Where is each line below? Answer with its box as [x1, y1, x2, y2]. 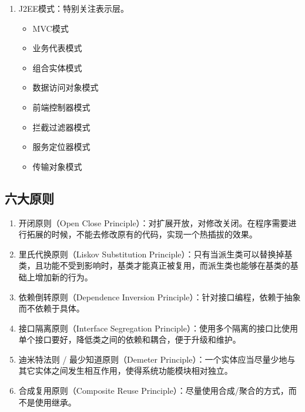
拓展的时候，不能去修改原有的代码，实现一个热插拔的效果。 [26, 228, 257, 240]
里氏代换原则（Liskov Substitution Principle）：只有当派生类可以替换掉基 [18, 247, 293, 260]
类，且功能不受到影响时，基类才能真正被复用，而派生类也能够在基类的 [18, 259, 290, 272]
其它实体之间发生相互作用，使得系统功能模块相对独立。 [18, 364, 233, 377]
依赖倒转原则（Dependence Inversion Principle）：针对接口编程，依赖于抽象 [18, 290, 301, 303]
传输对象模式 [32, 160, 82, 172]
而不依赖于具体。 [18, 302, 85, 314]
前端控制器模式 [32, 101, 91, 113]
